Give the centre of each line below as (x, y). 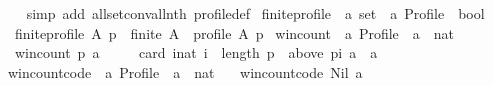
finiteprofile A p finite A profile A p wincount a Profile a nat (234, 32)
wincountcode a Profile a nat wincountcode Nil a (185, 71)
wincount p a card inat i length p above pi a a (196, 52)
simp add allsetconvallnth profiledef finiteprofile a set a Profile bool (255, 13)
